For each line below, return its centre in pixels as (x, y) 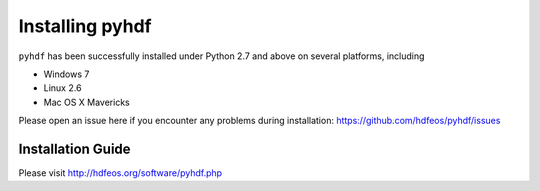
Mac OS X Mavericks (86, 102)
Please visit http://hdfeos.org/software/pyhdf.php (120, 173)
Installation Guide (74, 148)
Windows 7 (66, 74)
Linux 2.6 (62, 88)
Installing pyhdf (85, 26)
